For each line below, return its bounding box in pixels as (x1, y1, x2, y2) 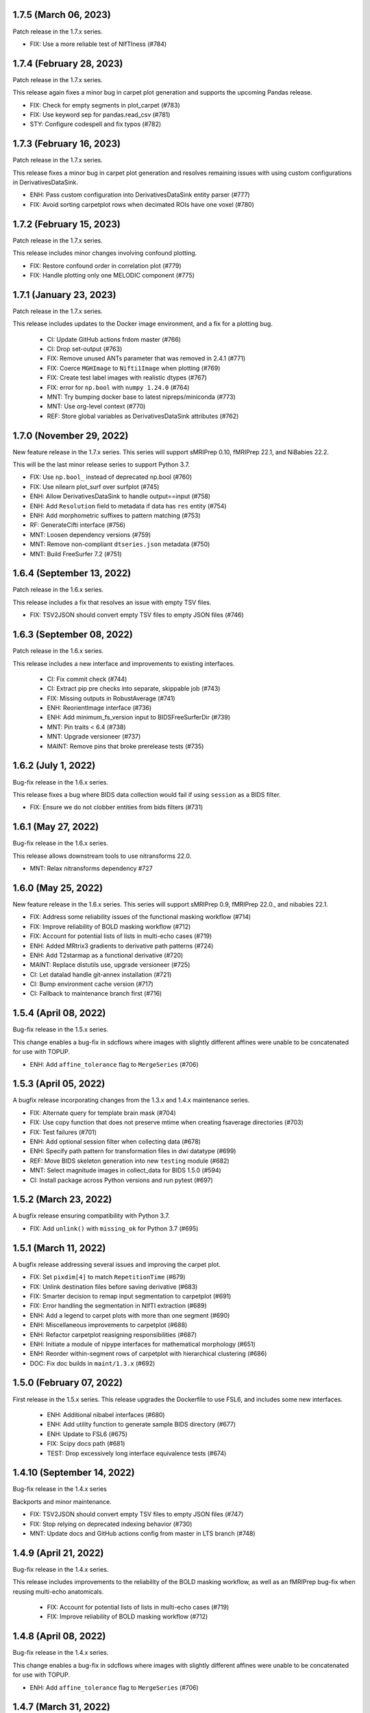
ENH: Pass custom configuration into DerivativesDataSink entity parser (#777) (29, 190, 250, 199)
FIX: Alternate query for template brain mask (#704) (29, 1109, 176, 1117)
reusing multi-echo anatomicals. (12, 1587, 104, 1596)
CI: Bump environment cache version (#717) (29, 980, 153, 988)
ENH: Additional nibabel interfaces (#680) (47, 1410, 165, 1418)
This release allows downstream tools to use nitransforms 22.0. (12, 852, 192, 860)
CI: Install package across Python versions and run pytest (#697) (29, 1176, 214, 1184)
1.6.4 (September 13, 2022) (12, 567, 132, 579)
